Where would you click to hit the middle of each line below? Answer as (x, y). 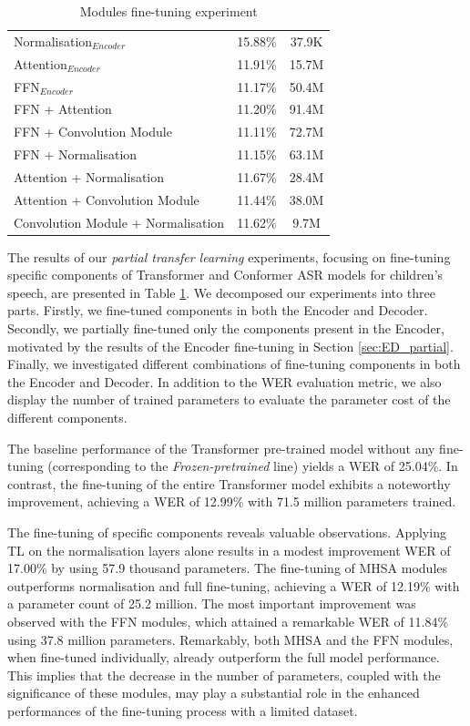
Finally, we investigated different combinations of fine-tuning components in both (234, 364)
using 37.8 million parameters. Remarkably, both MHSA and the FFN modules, (230, 639)
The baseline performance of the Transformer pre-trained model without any (221, 448)
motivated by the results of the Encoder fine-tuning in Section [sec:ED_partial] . (230, 346)
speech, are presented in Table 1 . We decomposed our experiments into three (221, 292)
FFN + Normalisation (76, 154)
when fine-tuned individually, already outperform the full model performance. (224, 657)
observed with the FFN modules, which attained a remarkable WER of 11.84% (228, 621)
